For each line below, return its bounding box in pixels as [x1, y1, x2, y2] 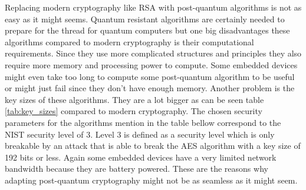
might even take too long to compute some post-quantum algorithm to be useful [5, 70, 295, 82]
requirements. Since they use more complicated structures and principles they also [5, 47, 302, 59]
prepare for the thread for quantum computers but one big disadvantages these [5, 24, 290, 36]
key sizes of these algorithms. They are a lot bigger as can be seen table [5, 93, 264, 105]
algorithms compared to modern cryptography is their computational [5, 35, 254, 48]
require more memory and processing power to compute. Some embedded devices [5, 58, 298, 71]
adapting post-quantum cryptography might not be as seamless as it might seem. [5, 174, 298, 186]
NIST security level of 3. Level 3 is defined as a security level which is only [5, 128, 275, 140]
